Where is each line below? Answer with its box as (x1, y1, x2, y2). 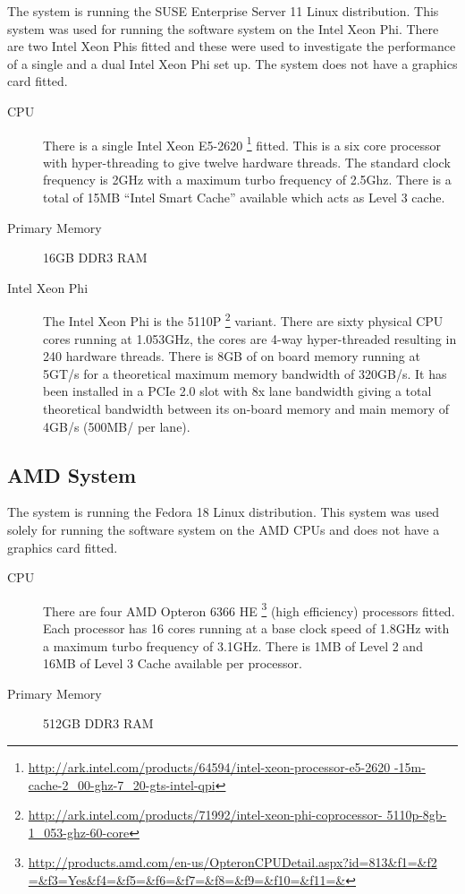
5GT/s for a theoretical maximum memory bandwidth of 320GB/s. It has (43, 364, 447, 383)
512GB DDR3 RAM (43, 714, 154, 733)
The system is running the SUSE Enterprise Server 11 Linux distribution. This (7, 2, 439, 20)
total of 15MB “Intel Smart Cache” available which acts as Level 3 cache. (43, 188, 445, 206)
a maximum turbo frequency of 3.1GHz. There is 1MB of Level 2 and (43, 636, 423, 655)
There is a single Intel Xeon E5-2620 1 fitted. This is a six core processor (43, 133, 441, 154)
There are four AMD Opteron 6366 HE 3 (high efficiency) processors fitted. (43, 598, 455, 620)
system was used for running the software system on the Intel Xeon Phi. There (7, 19, 439, 38)
